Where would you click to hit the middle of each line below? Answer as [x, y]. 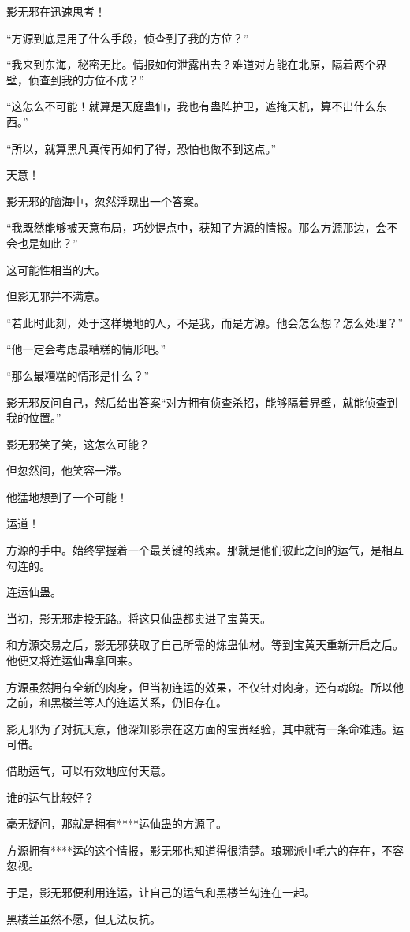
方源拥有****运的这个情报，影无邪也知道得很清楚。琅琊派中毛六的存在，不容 [205, 850]
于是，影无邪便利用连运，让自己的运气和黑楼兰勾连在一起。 [161, 891]
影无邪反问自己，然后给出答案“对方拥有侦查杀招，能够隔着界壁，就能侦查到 [202, 402]
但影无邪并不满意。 [56, 296]
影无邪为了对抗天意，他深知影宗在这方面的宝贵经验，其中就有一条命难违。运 [205, 728]
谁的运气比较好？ [50, 797]
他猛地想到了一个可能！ [67, 496]
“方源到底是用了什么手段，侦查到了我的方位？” [128, 37]
